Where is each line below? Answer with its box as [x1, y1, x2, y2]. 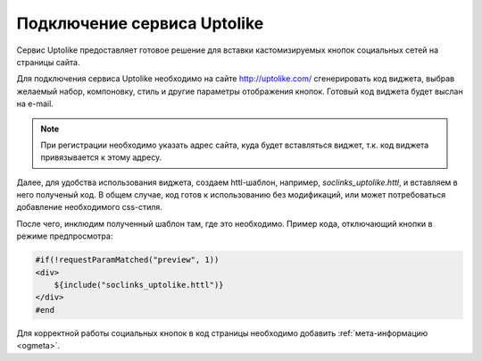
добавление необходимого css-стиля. [16, 202, 162, 213]
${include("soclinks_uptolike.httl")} [54, 280, 224, 290]
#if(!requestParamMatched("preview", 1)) [35, 255, 220, 265]
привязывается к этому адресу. [40, 152, 162, 163]
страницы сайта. [16, 56, 80, 67]
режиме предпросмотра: [16, 231, 113, 241]
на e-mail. [16, 98, 54, 109]
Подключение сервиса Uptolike [16, 13, 264, 33]
